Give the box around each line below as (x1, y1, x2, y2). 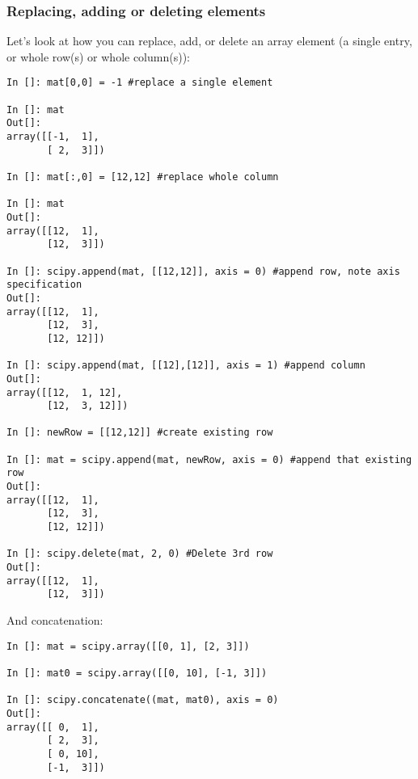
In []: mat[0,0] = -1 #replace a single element (6, 77, 273, 89)
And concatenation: (6, 612, 103, 628)
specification (6, 279, 82, 291)
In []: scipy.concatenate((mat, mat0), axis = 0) (6, 694, 279, 706)
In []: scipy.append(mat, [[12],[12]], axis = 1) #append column (6, 360, 365, 372)
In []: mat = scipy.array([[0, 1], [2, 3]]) (6, 640, 250, 652)
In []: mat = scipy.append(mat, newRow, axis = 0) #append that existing (6, 453, 412, 465)
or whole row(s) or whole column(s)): (6, 48, 190, 65)
